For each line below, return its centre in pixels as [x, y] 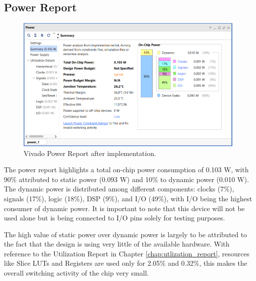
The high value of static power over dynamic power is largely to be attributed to [126, 234]
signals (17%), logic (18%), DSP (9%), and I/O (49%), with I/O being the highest [128, 198]
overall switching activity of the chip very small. [77, 273]
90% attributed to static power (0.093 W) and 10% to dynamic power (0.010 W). [127, 179]
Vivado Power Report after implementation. [90, 153]
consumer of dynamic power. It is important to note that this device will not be [124, 208]
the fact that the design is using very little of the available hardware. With [117, 244]
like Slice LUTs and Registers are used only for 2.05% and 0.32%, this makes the [126, 263]
